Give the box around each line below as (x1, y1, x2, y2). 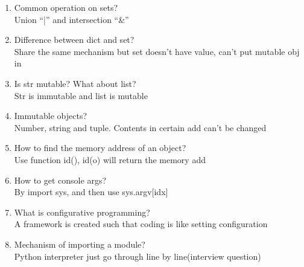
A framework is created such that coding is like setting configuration (14, 217, 268, 230)
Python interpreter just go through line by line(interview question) (14, 249, 261, 262)
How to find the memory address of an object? (14, 141, 186, 154)
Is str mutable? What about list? (14, 77, 136, 89)
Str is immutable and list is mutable (14, 89, 148, 101)
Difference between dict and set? (14, 33, 135, 46)
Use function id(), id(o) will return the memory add (14, 153, 206, 166)
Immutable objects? (14, 109, 87, 122)
